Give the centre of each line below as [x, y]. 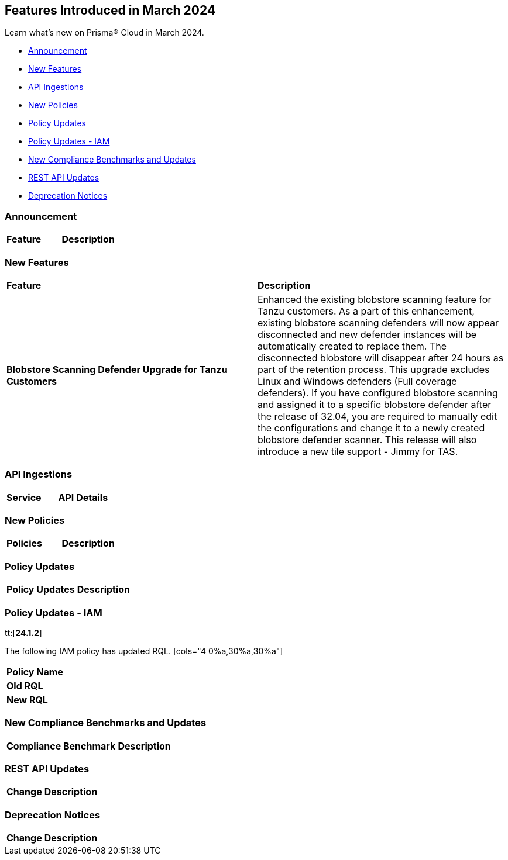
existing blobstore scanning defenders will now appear [378, 322]
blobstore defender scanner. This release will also [367, 439]
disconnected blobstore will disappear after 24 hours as [381, 358]
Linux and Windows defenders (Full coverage [357, 381]
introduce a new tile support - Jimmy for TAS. [358, 451]
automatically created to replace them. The [352, 346]
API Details [83, 497]
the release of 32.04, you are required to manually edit [377, 416]
